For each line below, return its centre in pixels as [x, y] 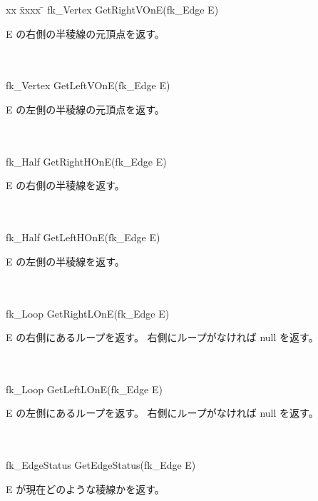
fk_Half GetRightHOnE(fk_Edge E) [86, 161]
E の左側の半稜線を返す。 [65, 261]
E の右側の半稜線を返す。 [65, 185]
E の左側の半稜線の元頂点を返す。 [85, 109]
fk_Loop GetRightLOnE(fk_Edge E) [88, 313]
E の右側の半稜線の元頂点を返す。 [85, 33]
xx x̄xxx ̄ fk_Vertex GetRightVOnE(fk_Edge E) [112, 9]
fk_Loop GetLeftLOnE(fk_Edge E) [84, 389]
